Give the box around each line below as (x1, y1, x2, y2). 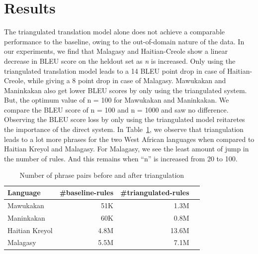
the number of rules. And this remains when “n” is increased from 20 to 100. (4, 153, 238, 163)
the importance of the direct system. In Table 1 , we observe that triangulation (4, 124, 244, 134)
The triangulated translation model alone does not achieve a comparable (4, 26, 225, 37)
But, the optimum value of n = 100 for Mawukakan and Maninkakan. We (4, 95, 229, 105)
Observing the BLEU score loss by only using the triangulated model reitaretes (4, 114, 245, 125)
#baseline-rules (59, 187, 113, 198)
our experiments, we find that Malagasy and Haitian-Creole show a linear (4, 46, 228, 56)
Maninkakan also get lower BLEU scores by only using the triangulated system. (4, 85, 247, 95)
